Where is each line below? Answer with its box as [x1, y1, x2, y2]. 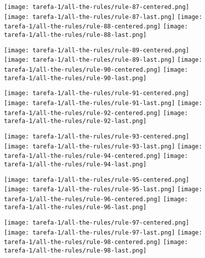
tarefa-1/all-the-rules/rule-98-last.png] [4, 247, 147, 255]
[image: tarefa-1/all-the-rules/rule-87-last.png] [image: [4, 13, 203, 20]
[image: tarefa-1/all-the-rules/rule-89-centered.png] [4, 46, 190, 54]
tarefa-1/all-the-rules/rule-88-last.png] [4, 31, 147, 38]
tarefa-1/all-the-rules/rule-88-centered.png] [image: [4, 23, 188, 30]
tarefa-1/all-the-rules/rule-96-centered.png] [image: [4, 195, 188, 203]
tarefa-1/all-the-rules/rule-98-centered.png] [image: [4, 239, 188, 246]
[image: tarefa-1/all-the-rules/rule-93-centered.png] [4, 132, 190, 140]
